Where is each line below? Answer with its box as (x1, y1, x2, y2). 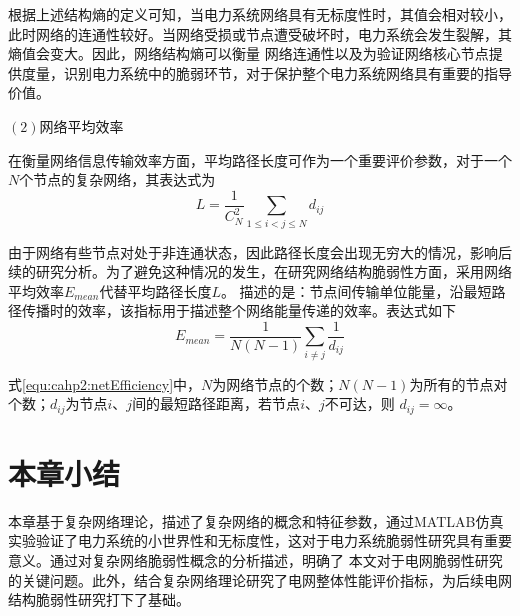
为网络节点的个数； (212, 373, 339, 394)
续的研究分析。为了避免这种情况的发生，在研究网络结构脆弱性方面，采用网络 (8, 261, 512, 282)
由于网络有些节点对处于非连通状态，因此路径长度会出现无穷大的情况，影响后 (8, 241, 512, 262)
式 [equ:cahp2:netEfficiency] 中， (8, 373, 202, 394)
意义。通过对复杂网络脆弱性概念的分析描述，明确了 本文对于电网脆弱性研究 (8, 550, 503, 571)
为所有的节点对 (409, 373, 508, 394)
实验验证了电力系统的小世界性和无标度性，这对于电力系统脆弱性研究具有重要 (8, 530, 512, 551)
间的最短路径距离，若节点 (132, 393, 301, 414)
